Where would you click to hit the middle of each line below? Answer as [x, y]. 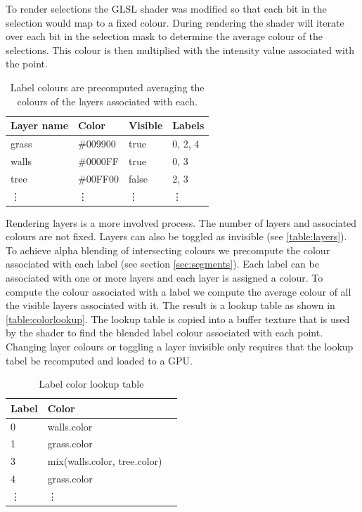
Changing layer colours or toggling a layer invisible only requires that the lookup [180, 346]
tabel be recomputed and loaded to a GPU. [99, 360]
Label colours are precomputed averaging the [107, 87]
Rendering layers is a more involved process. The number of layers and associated [181, 222]
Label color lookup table [91, 384]
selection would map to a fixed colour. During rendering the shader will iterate [175, 22]
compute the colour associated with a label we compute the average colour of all [179, 291]
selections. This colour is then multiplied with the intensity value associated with [180, 50]
